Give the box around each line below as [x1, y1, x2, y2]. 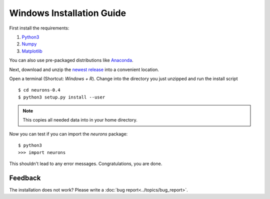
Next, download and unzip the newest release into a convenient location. [9, 66, 159, 72]
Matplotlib [21, 48, 42, 54]
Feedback [9, 173, 41, 182]
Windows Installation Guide [9, 7, 126, 18]
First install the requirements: [9, 25, 69, 31]
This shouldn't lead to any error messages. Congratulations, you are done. [9, 160, 162, 167]
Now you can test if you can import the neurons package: [9, 130, 128, 137]
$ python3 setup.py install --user [18, 94, 105, 100]
